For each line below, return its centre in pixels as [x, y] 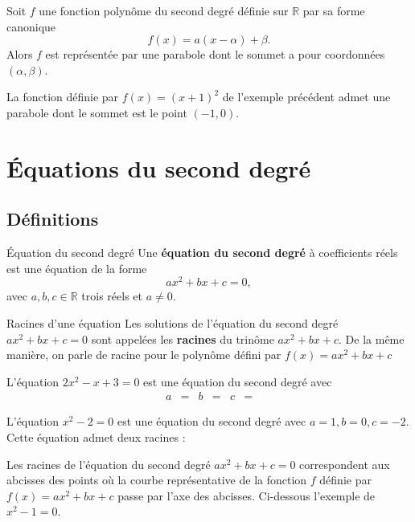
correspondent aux [345, 464]
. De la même [372, 338]
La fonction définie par [63, 97]
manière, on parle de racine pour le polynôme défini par [144, 355]
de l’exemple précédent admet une [306, 97]
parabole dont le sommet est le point [97, 112]
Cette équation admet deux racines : [96, 437]
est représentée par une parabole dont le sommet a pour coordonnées [215, 54]
